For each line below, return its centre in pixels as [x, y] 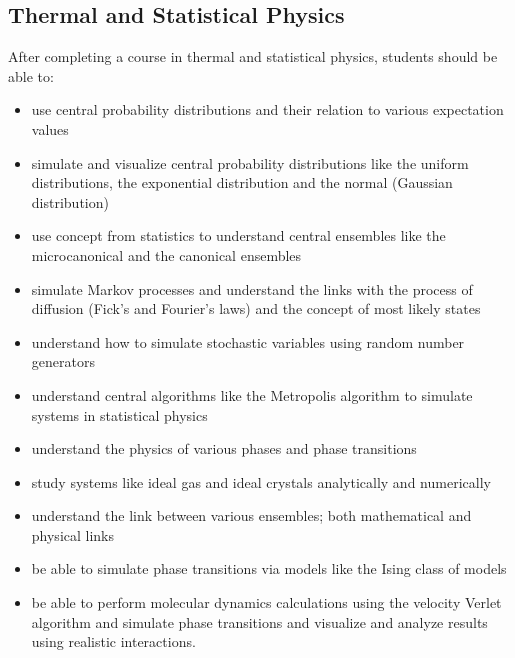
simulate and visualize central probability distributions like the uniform [250, 162]
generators [63, 361]
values [50, 128]
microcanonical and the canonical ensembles [166, 254]
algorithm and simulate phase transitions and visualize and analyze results [259, 621]
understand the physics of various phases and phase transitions [224, 448]
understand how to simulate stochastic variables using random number [248, 341]
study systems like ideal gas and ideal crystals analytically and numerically [261, 481]
